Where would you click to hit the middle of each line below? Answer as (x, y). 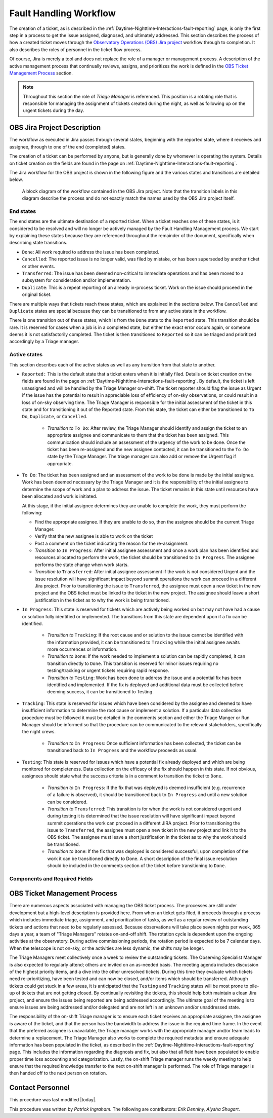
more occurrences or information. (82, 649)
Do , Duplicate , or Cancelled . (55, 417)
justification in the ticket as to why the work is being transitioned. (102, 600)
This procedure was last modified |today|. (53, 1100)
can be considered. (67, 802)
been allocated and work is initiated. (60, 496)
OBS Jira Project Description (55, 127)
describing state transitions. (38, 243)
